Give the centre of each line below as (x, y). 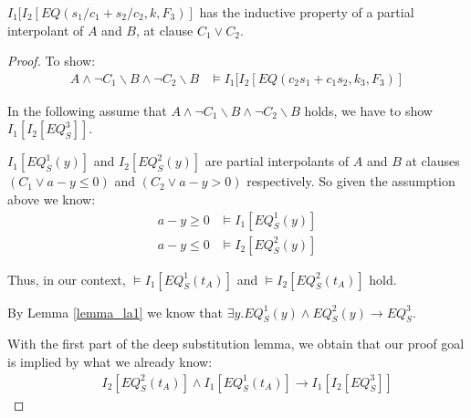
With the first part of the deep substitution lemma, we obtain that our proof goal (236, 344)
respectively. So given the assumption (351, 181)
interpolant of (46, 30)
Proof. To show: (52, 61)
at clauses (433, 161)
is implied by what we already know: (110, 362)
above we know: (52, 199)
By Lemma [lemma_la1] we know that (115, 312)
